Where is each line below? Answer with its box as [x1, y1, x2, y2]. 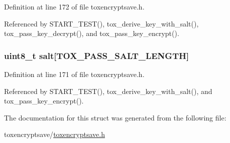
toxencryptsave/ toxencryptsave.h [4, 129, 105, 139]
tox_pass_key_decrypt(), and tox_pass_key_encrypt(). [4, 28, 179, 38]
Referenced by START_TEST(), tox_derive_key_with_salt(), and [4, 85, 212, 96]
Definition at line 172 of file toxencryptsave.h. [4, 1, 145, 11]
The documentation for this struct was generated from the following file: [4, 112, 226, 122]
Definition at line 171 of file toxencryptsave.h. [4, 69, 145, 79]
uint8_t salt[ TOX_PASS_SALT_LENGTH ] [4, 49, 189, 61]
